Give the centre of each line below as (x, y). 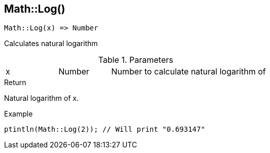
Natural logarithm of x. (42, 98)
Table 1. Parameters (136, 60)
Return (15, 83)
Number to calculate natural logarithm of (189, 72)
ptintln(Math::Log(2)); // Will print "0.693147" (105, 129)
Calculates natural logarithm (51, 44)
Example (19, 114)
